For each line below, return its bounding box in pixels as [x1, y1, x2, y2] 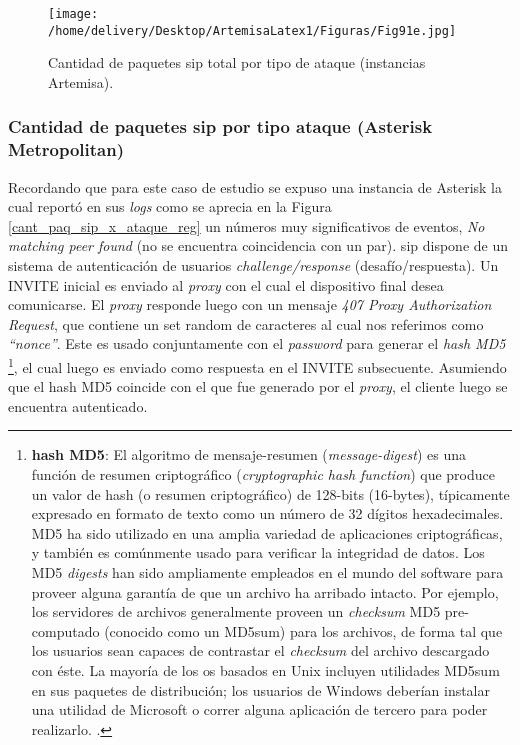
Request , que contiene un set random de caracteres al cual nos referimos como [8, 313, 484, 334]
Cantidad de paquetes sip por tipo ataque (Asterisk [8, 114, 433, 139]
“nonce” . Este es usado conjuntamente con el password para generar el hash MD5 [8, 333, 506, 354]
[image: [48, 7, 99, 21]
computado [31, 620, 100, 641]
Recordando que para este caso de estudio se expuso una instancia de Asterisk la [8, 176, 502, 197]
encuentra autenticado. [8, 395, 148, 416]
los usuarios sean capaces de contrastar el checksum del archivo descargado [31, 640, 490, 661]
